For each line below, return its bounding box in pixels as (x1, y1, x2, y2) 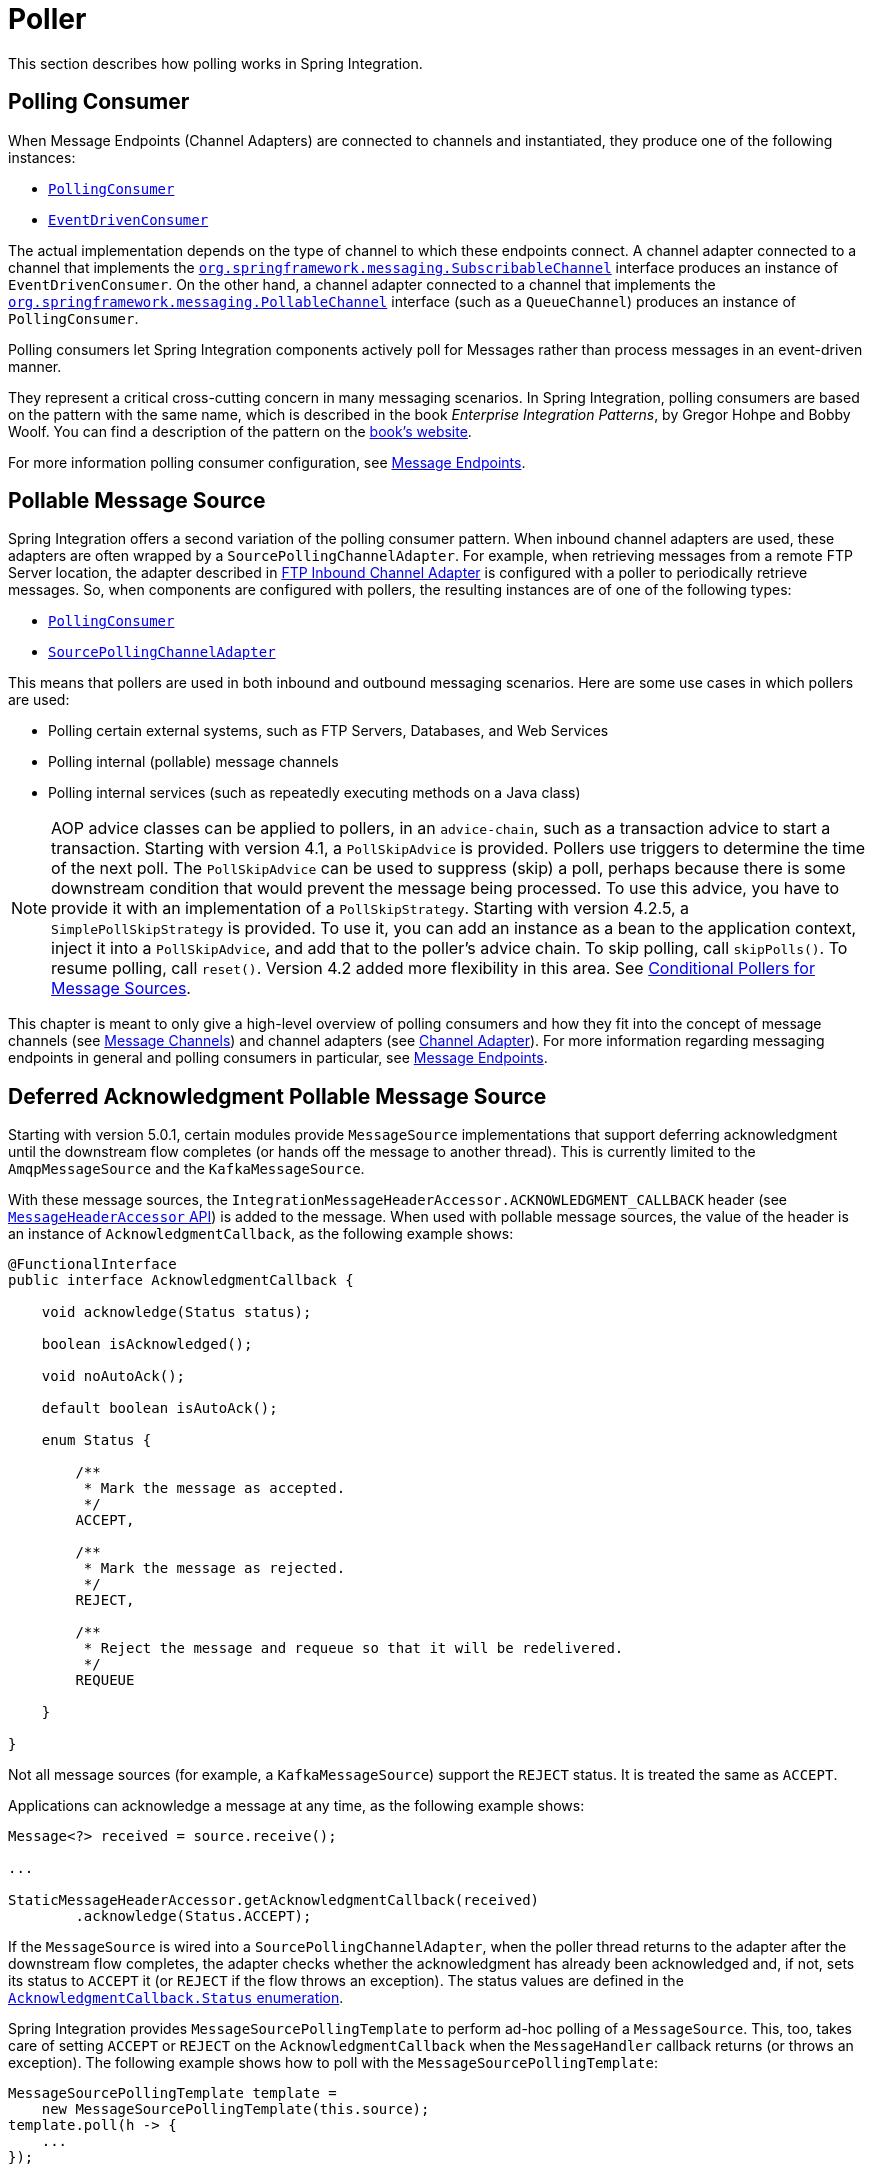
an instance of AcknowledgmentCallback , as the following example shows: (8, 1225, 514, 1243)
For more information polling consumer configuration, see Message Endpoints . (8, 453, 526, 471)
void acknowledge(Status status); (41, 1304, 312, 1321)
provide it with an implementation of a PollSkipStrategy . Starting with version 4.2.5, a (51, 898, 690, 919)
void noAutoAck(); (41, 1368, 186, 1385)
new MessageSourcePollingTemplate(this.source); (41, 2101, 430, 2118)
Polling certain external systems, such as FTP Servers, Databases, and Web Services (48, 722, 609, 740)
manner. (8, 357, 62, 375)
